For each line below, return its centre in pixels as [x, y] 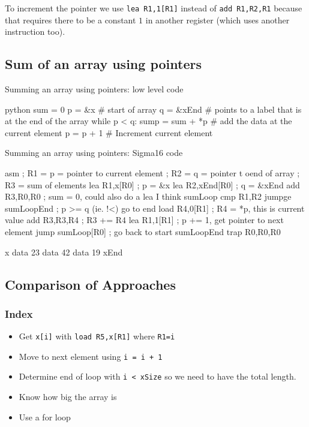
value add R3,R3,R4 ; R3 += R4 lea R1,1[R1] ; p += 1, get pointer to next [144, 220]
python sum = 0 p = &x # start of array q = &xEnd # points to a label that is [153, 109]
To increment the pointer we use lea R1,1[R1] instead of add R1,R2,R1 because [154, 8]
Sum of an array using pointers [103, 64]
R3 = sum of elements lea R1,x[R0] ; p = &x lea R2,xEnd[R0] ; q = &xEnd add [152, 184]
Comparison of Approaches [90, 284]
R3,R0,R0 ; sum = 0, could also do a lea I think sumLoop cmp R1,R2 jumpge [148, 196]
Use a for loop [45, 417]
